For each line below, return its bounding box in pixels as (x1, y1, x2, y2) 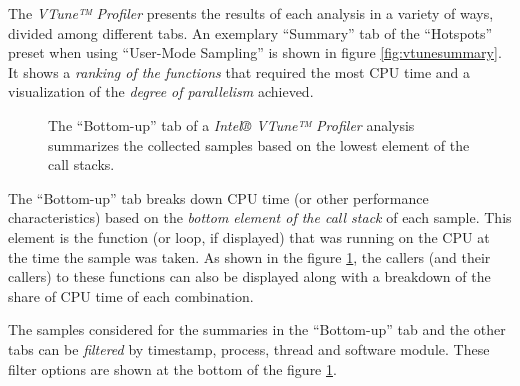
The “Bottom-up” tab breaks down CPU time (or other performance (8, 187, 429, 208)
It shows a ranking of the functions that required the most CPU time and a (8, 61, 471, 82)
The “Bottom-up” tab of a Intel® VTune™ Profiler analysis (48, 114, 415, 135)
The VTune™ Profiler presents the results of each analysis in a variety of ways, (8, 3, 494, 23)
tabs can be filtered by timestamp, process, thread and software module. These (8, 338, 490, 359)
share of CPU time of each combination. (8, 285, 254, 306)
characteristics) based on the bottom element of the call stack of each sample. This (8, 207, 512, 228)
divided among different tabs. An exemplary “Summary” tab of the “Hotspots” (8, 22, 493, 43)
